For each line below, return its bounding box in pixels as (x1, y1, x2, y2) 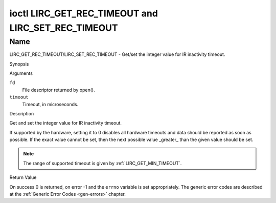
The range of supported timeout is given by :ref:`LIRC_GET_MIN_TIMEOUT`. (23, 160, 182, 166)
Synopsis (9, 60, 29, 67)
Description (9, 110, 34, 116)
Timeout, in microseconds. (22, 101, 79, 107)
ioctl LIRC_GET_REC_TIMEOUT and (9, 8, 158, 19)
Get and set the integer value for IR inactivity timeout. (9, 120, 122, 126)
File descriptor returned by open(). (22, 87, 95, 93)
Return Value (9, 174, 37, 180)
